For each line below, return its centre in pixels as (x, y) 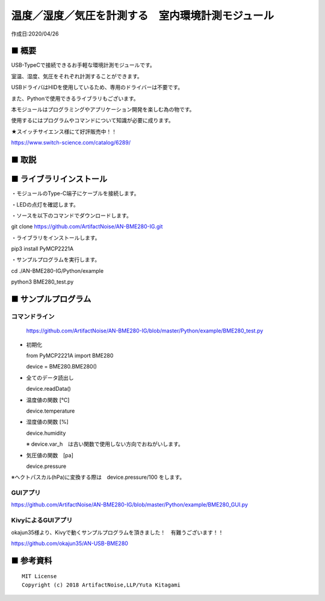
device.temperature (51, 411)
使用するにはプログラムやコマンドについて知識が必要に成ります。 (92, 120)
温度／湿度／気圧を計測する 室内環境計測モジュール (143, 16)
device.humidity (46, 433)
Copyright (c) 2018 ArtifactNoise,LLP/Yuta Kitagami (101, 585)
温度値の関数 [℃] (48, 400)
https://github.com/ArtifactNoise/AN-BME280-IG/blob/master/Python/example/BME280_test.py (145, 331)
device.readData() (49, 389)
